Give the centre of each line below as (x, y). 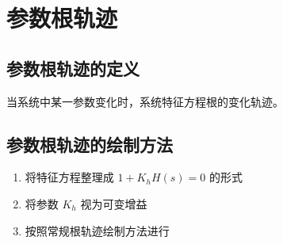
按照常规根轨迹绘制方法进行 (97, 230)
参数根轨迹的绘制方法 (90, 144)
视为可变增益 (114, 203)
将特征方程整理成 (69, 177)
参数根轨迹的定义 (73, 68)
